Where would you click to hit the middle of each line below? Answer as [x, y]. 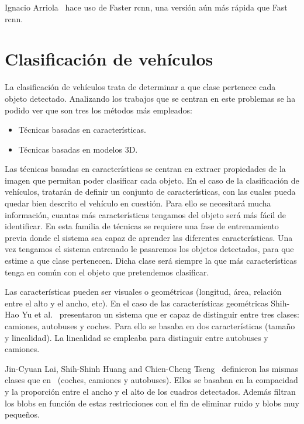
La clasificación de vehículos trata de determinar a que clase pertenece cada [140, 87]
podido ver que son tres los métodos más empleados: [99, 110]
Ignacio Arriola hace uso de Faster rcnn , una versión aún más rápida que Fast [146, 7]
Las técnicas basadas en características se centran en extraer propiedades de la [145, 169]
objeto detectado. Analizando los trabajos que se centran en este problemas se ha [150, 98]
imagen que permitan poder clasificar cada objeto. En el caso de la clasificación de [152, 180]
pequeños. [22, 414]
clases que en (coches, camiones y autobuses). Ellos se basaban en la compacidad [151, 380]
